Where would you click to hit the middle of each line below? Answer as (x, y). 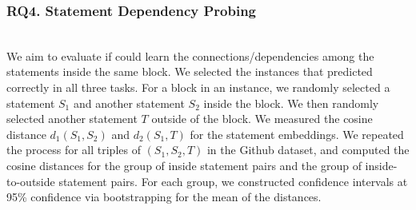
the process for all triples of (74, 150)
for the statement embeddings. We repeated (297, 134)
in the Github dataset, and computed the (308, 150)
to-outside (31, 181)
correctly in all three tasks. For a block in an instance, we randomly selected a (198, 87)
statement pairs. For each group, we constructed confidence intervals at (233, 181)
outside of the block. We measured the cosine (262, 119)
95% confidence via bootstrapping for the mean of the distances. (164, 197)
